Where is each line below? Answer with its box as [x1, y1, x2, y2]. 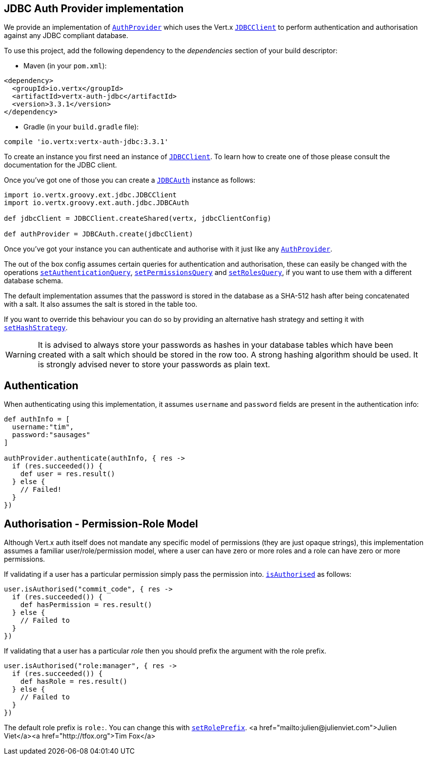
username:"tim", [12, 423, 74, 431]
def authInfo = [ [4, 415, 70, 423]
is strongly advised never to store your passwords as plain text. [38, 359, 270, 370]
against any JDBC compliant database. [4, 31, 128, 40]
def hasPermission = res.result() [20, 601, 152, 609]
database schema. [4, 276, 63, 285]
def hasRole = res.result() [20, 677, 127, 686]
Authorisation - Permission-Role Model [4, 517, 198, 530]
